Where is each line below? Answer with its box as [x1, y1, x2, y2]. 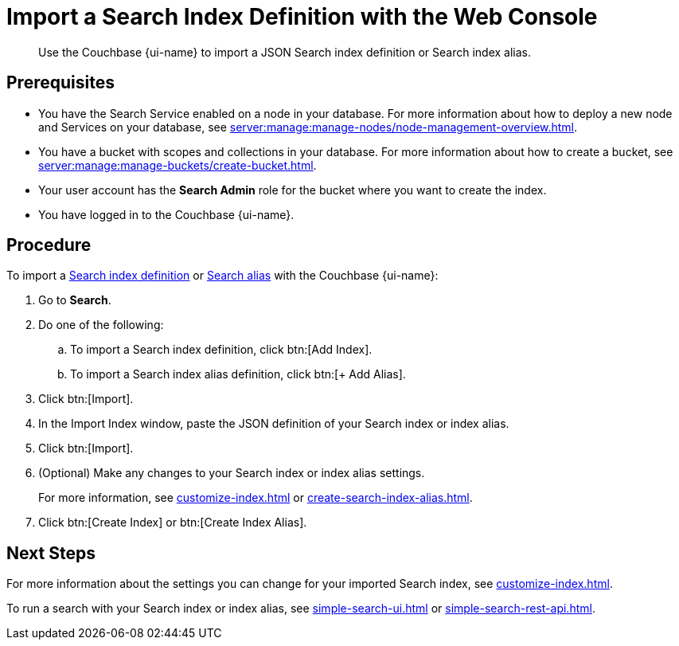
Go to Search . [38, 293, 111, 307]
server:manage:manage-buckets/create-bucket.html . [38, 158, 317, 172]
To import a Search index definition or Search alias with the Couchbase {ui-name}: [6, 268, 439, 283]
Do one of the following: [38, 318, 164, 332]
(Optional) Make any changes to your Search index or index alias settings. [38, 466, 425, 480]
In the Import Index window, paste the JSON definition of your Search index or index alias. [38, 417, 509, 431]
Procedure [6, 235, 92, 256]
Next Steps [6, 542, 96, 563]
